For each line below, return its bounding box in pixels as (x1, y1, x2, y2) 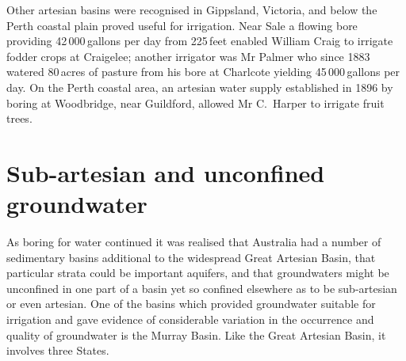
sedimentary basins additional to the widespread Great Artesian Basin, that (6, 249, 376, 265)
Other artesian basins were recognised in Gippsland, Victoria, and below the (6, 2, 377, 17)
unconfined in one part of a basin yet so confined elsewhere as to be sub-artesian (6, 279, 397, 296)
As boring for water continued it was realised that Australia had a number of (6, 234, 381, 250)
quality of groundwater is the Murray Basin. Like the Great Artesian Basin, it (6, 326, 386, 343)
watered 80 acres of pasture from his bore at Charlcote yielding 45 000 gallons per (6, 63, 400, 80)
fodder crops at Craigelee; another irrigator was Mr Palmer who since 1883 (6, 47, 370, 64)
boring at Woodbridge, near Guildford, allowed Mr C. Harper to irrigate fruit (6, 94, 385, 111)
